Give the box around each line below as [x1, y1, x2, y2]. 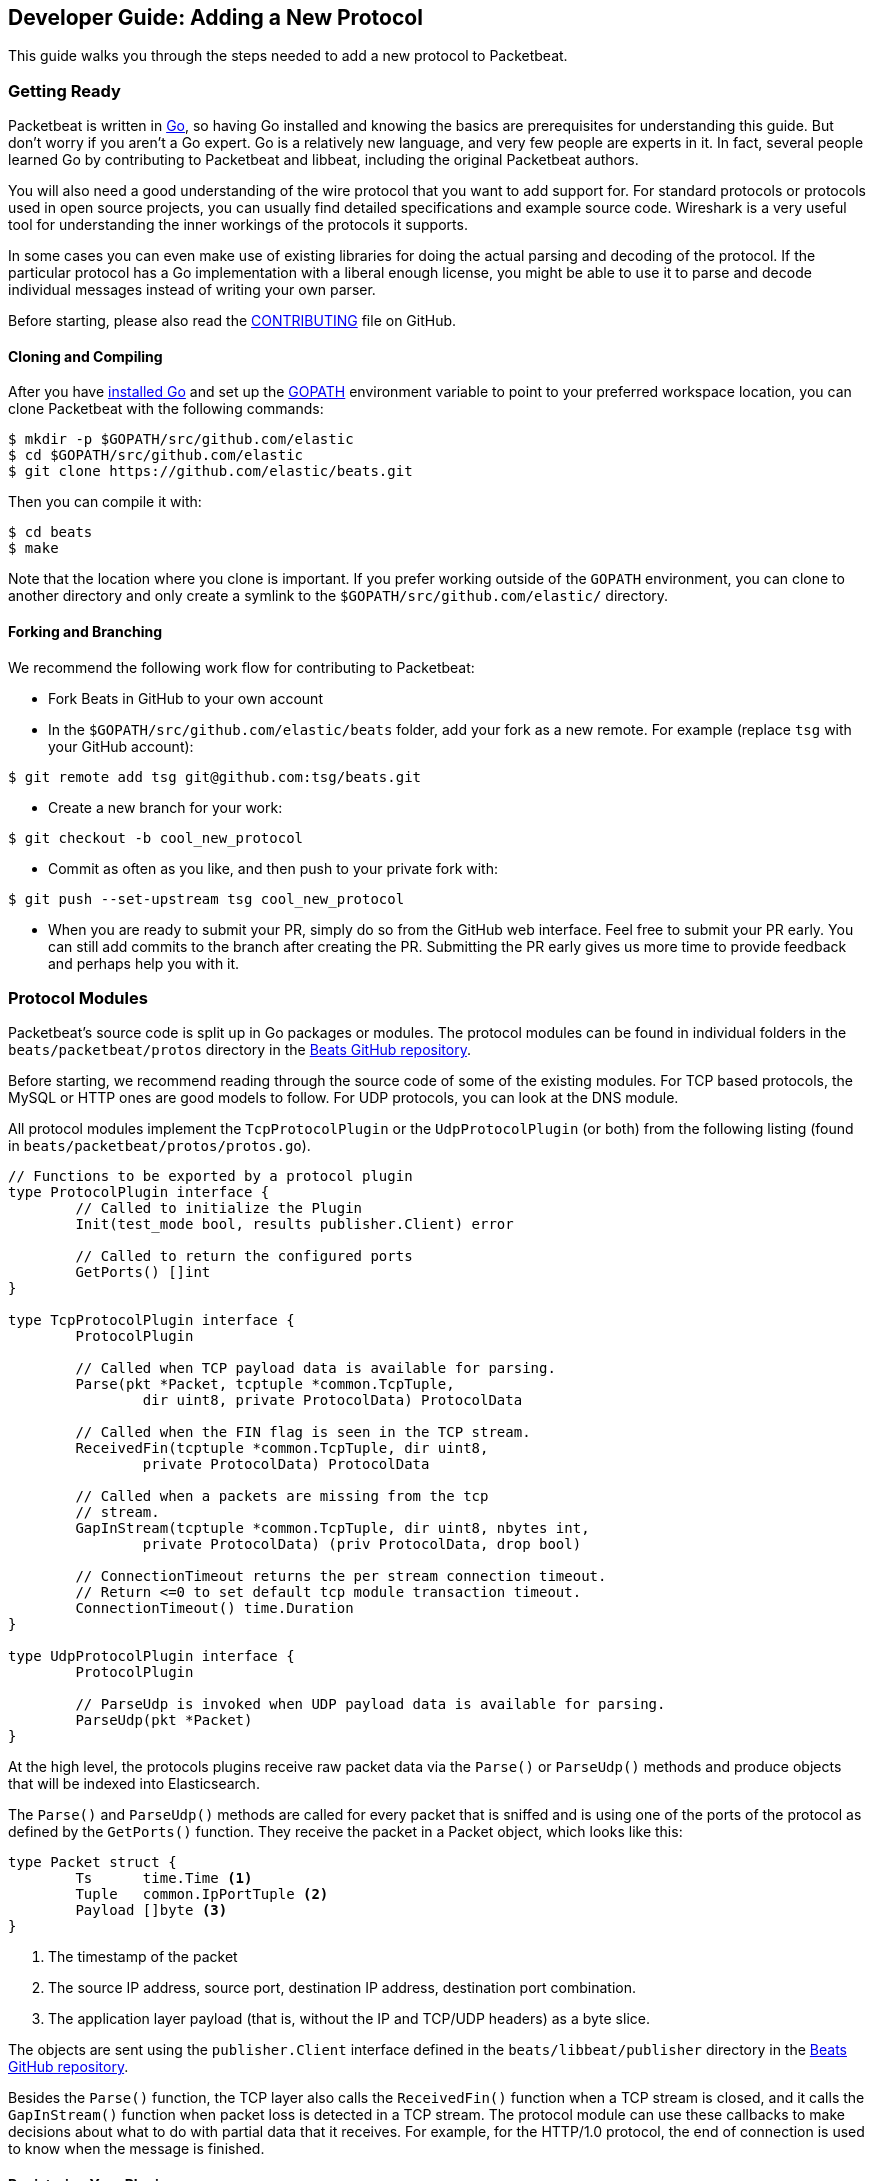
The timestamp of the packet [48, 1948, 238, 1966]
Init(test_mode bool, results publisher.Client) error [75, 1216, 514, 1233]
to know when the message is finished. [8, 2140, 265, 2158]
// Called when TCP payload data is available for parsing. [75, 1360, 556, 1377]
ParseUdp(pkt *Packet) [75, 1712, 253, 1729]
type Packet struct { [8, 1854, 177, 1871]
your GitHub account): [48, 737, 194, 755]
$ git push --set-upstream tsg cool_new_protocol [8, 890, 405, 907]
